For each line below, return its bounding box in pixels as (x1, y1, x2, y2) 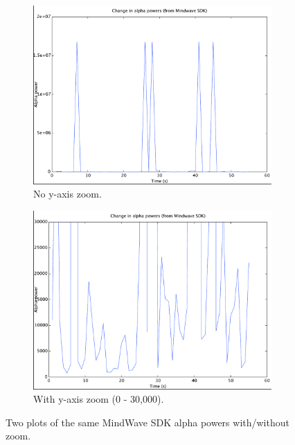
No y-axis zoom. (33, 186, 102, 201)
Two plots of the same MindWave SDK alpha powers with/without (6, 415, 289, 429)
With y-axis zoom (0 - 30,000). (33, 392, 164, 406)
